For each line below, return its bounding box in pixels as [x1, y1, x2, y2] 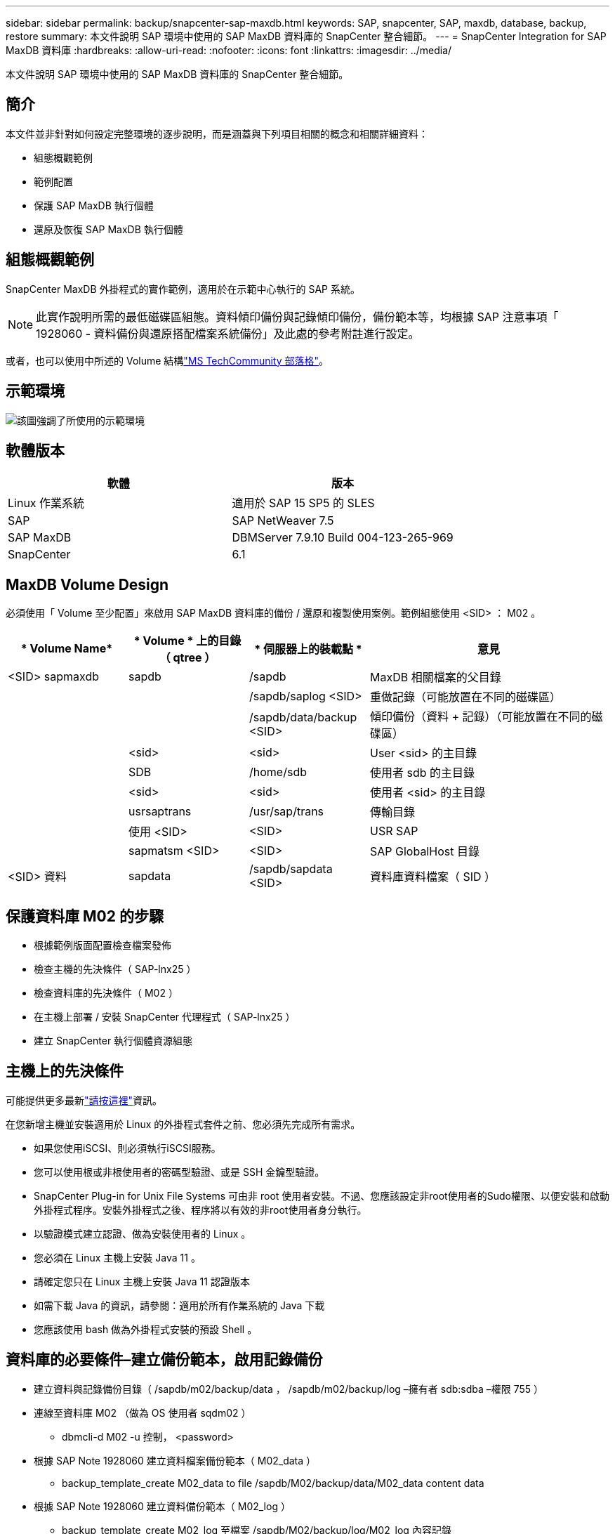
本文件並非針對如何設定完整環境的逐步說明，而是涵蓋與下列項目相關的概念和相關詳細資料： [6, 127, 428, 140]
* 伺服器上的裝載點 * [254, 642, 362, 657]
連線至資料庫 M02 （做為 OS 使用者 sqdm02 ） [34, 1406, 251, 1419]
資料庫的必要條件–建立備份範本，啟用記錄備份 [6, 1351, 323, 1369]
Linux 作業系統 [8, 496, 85, 511]
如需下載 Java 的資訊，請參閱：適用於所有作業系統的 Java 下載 [34, 1299, 325, 1311]
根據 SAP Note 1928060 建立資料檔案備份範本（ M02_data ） [34, 1454, 317, 1467]
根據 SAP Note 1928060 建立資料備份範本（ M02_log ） [34, 1500, 291, 1512]
